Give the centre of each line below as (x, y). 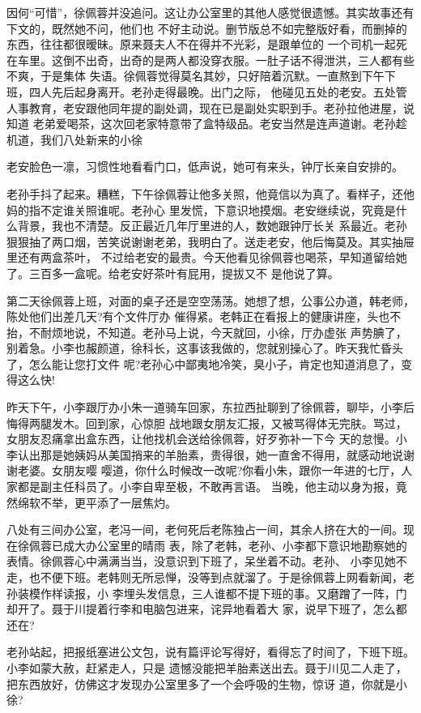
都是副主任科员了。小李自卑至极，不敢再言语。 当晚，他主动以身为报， (206, 487)
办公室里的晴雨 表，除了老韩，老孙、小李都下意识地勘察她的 (246, 545)
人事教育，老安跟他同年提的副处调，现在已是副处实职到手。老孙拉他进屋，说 (210, 107)
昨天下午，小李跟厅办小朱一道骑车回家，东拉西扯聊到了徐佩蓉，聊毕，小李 (205, 407)
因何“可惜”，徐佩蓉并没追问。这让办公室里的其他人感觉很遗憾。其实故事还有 (210, 12)
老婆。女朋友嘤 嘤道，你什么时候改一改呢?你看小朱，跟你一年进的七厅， (209, 470)
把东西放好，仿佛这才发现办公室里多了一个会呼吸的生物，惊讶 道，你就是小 (207, 683)
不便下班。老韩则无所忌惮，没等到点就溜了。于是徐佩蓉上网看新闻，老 (227, 577)
